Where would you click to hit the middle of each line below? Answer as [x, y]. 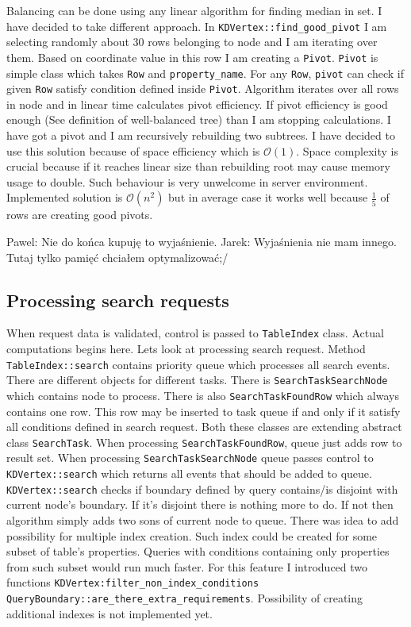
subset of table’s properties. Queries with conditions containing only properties [198, 551]
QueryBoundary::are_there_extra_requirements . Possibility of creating [185, 598]
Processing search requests [118, 300]
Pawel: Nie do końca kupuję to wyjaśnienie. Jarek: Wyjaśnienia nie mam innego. [202, 241]
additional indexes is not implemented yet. [109, 613]
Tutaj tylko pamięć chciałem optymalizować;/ [117, 257]
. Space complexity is [348, 150]
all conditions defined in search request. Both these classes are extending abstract [204, 427]
